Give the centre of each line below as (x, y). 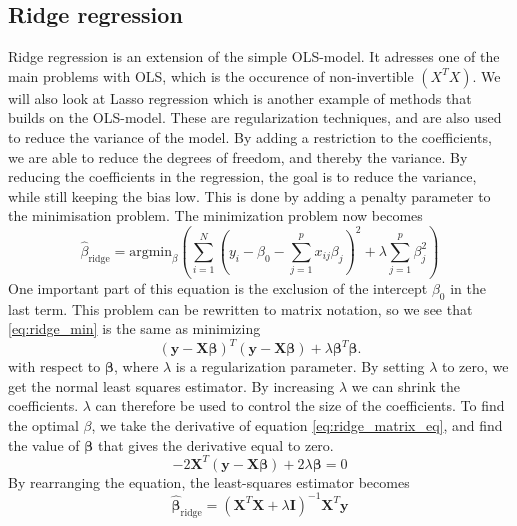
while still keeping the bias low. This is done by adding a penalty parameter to (249, 195)
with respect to (54, 366)
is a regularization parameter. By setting (300, 366)
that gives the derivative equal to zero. (215, 444)
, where (136, 366)
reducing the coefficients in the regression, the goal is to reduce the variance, (242, 176)
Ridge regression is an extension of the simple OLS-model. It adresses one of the (254, 56)
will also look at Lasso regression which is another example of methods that (240, 97)
